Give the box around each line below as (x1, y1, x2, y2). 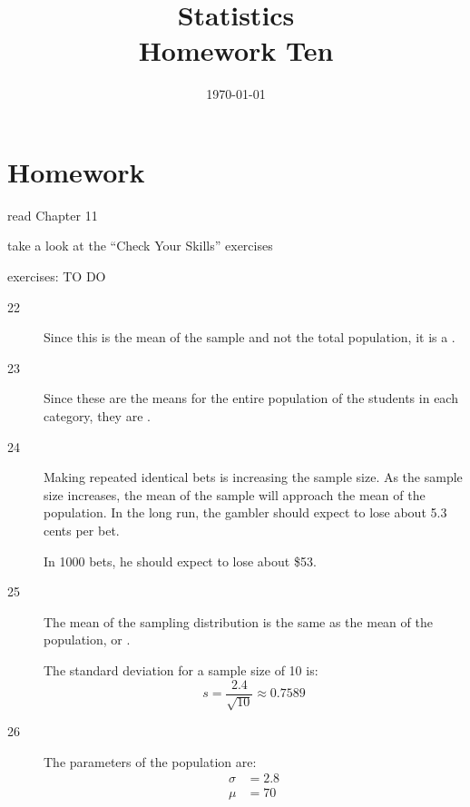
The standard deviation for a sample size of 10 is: (44, 660, 318, 679)
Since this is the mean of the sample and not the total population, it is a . (44, 328, 455, 347)
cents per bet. (44, 520, 120, 539)
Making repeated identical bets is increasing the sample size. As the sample (44, 467, 463, 487)
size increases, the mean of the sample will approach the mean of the (44, 485, 426, 504)
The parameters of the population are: (44, 752, 257, 771)
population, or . (44, 630, 131, 649)
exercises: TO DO (7, 267, 106, 286)
